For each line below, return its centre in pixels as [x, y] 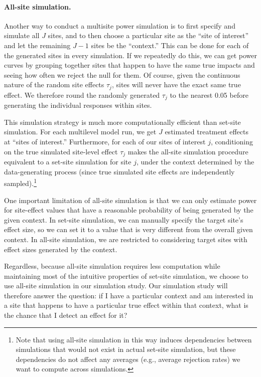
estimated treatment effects [207, 132]
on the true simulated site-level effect [61, 151]
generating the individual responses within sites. [78, 105]
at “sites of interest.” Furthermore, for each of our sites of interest [105, 142]
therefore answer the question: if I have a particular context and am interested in [129, 295]
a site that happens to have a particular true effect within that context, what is [126, 305]
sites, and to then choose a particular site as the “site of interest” [148, 35]
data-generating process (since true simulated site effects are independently [119, 171]
